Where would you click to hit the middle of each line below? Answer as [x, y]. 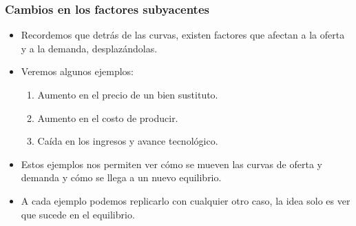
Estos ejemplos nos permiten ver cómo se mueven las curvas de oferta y [171, 164]
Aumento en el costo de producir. [108, 117]
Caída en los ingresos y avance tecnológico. [128, 141]
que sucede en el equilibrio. [78, 214]
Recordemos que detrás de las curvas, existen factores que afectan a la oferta [183, 35]
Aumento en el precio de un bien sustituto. [128, 94]
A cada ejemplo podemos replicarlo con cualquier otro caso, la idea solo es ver [186, 200]
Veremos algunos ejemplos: [77, 71]
